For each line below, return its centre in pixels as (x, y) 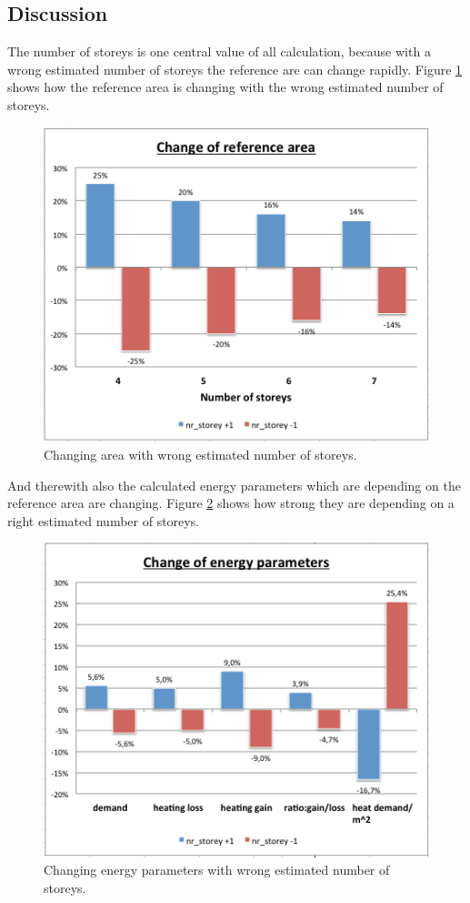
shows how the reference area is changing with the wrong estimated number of (225, 87)
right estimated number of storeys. (104, 520)
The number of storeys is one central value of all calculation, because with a (219, 51)
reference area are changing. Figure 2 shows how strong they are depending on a (231, 503)
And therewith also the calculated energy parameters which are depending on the (234, 485)
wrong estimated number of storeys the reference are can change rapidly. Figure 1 (235, 69)
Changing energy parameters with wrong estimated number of (217, 870)
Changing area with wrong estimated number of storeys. (200, 455)
